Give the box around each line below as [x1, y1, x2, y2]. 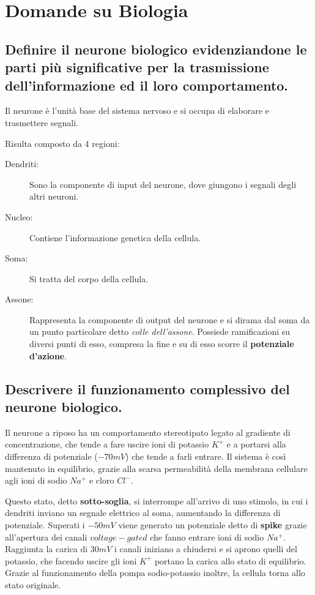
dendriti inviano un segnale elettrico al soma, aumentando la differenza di [5, 506, 281, 519]
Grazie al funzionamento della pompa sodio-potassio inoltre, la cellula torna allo [5, 566, 305, 579]
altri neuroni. [29, 190, 79, 203]
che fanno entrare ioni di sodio [150, 530, 264, 543]
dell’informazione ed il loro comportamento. [5, 75, 289, 94]
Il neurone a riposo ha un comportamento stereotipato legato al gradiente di [5, 425, 291, 438]
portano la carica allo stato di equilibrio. [154, 554, 306, 567]
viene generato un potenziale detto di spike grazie [118, 518, 307, 531]
